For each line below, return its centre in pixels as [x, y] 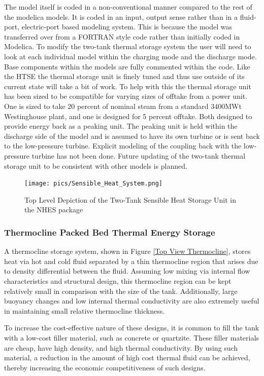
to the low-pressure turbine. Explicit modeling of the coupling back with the [123, 146]
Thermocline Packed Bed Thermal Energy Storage [110, 232]
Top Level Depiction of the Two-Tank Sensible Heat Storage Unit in [130, 199]
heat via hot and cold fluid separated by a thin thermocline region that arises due [131, 261]
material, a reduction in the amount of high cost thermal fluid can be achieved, [127, 358]
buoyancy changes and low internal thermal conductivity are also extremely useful [132, 301]
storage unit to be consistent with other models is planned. [96, 165]
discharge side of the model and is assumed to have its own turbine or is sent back [132, 136]
